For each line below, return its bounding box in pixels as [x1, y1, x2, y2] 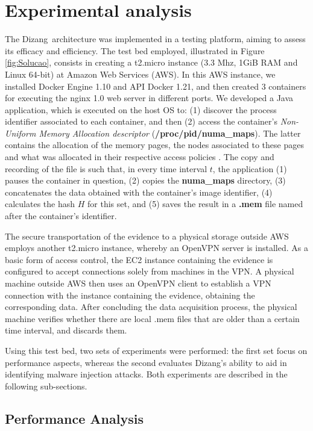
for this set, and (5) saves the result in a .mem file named [87, 197, 303, 210]
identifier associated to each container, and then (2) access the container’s [5, 115, 277, 128]
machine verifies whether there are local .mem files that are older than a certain [5, 312, 300, 324]
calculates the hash [5, 197, 75, 210]
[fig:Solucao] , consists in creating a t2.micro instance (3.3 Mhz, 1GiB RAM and [5, 56, 298, 69]
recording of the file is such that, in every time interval [5, 162, 207, 175]
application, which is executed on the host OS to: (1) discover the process [5, 103, 277, 116]
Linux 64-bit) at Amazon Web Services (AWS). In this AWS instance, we [5, 67, 276, 80]
